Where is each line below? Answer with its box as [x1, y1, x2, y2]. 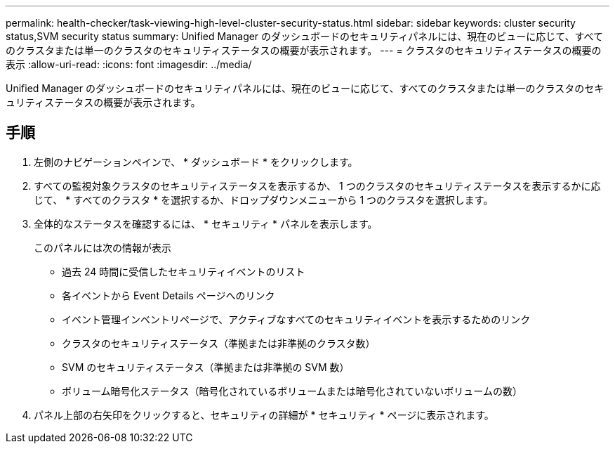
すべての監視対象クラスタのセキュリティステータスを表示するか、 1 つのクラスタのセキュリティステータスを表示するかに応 [34, 179, 601, 192]
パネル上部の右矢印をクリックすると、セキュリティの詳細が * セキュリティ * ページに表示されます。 [34, 408, 494, 421]
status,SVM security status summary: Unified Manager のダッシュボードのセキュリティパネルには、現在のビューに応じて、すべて [6, 30, 603, 42]
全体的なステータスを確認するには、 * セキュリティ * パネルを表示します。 [34, 217, 378, 230]
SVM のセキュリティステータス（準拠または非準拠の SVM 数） [62, 360, 350, 373]
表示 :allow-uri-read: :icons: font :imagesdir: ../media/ [6, 58, 252, 70]
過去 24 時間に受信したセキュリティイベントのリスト [62, 265, 305, 278]
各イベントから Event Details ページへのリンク [62, 289, 275, 301]
